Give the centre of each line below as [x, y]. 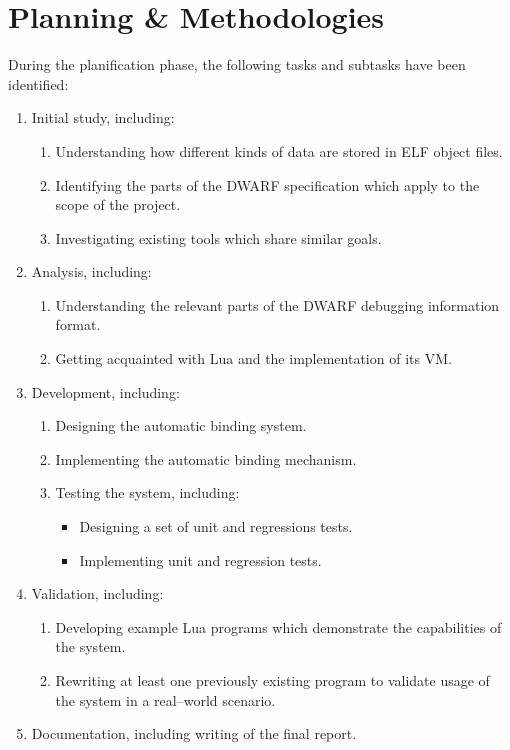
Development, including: [105, 391]
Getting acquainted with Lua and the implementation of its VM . [253, 358]
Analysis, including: [91, 271]
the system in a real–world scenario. [165, 699]
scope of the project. [118, 204]
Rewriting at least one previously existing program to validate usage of [272, 680]
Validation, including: [97, 593]
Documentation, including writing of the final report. [194, 733]
